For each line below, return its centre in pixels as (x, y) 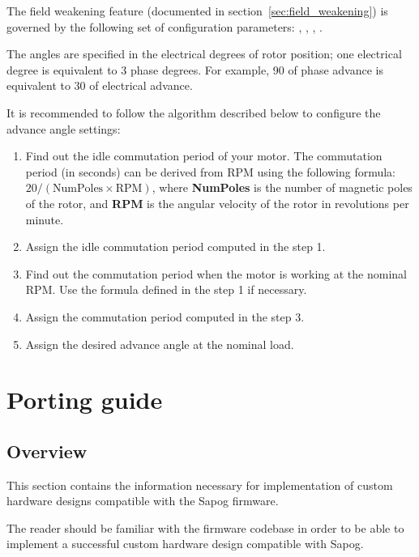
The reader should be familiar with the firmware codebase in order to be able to (205, 527)
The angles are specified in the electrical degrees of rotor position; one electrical (204, 54)
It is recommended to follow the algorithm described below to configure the (194, 112)
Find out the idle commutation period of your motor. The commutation (204, 156)
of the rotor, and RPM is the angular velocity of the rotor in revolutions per (217, 203)
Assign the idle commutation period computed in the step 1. (175, 247)
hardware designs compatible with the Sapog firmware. (143, 501)
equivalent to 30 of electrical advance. (100, 85)
